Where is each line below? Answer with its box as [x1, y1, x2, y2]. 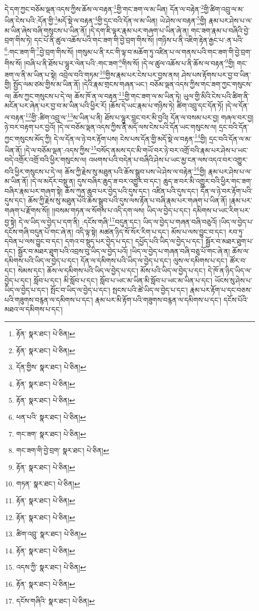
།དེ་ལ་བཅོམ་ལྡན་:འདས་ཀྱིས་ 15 [24, 143, 97, 155]
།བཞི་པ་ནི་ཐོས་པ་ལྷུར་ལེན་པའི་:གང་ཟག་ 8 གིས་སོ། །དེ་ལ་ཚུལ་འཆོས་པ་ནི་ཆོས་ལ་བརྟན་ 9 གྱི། [24, 56, 235, 68]
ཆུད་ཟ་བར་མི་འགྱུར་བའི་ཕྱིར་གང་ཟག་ [163, 176, 253, 186]
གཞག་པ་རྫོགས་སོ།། [4, 205, 50, 215]
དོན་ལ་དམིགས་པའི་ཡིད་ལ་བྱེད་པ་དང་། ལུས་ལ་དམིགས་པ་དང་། [81, 255, 228, 266]
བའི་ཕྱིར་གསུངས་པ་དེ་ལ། [4, 166, 63, 176]
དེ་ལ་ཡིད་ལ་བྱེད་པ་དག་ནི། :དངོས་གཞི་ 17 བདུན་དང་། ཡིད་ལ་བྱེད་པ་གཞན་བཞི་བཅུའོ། [18, 215, 217, 227]
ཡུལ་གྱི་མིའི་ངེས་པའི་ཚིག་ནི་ [183, 90, 250, 101]
